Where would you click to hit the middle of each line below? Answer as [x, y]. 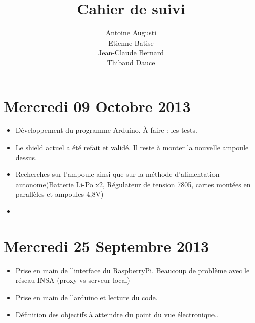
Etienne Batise [131, 42]
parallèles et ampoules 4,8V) [59, 194]
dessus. [26, 157]
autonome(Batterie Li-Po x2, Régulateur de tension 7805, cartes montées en [133, 184]
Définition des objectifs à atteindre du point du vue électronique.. [117, 314]
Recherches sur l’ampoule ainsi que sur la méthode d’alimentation [117, 174]
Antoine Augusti [131, 33]
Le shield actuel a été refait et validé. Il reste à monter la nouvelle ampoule [132, 147]
